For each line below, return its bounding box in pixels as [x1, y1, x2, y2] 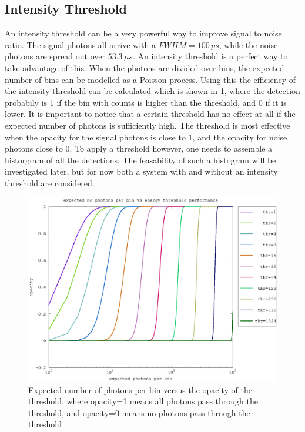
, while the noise [219, 38, 278, 51]
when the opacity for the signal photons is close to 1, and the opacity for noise [5, 130, 287, 143]
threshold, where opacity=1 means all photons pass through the [28, 395, 258, 407]
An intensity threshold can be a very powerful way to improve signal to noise [5, 27, 282, 39]
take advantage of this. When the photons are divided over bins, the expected [5, 61, 284, 73]
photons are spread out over [5, 50, 105, 62]
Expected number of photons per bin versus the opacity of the [28, 383, 252, 396]
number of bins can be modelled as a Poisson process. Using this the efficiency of [5, 73, 296, 85]
